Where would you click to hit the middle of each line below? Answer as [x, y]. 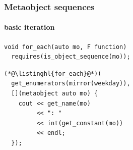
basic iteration [29, 27]
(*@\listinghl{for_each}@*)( [53, 73]
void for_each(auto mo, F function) [65, 47]
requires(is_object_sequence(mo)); [71, 57]
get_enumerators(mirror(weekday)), [71, 84]
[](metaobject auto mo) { [55, 94]
